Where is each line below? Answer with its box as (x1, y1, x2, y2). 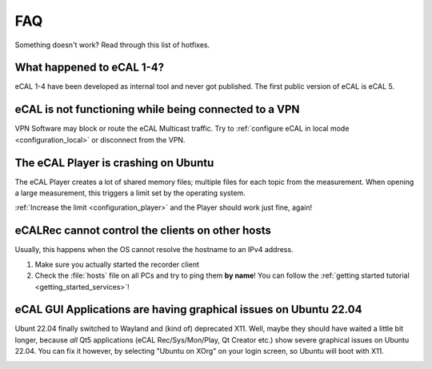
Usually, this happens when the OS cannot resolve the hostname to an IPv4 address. (14, 245, 294, 255)
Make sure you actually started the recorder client (34, 259, 200, 269)
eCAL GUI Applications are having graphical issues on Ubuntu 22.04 (14, 303, 362, 316)
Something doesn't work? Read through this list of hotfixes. (14, 40, 210, 50)
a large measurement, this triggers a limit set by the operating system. (14, 188, 246, 198)
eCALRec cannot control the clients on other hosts (14, 224, 271, 238)
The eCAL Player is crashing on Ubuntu (14, 156, 214, 170)
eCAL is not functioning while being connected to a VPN (14, 102, 300, 116)
